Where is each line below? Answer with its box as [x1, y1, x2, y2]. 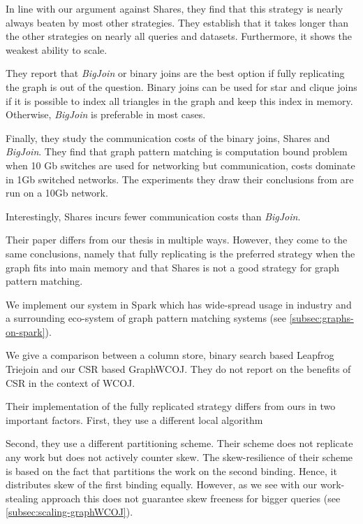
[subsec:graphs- [289, 311, 354, 325]
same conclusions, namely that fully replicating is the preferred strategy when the [6, 246, 355, 260]
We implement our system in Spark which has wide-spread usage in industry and [6, 297, 352, 311]
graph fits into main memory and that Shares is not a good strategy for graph [6, 260, 340, 274]
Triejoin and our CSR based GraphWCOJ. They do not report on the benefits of [6, 362, 351, 376]
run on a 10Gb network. [6, 185, 108, 200]
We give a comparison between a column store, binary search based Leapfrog [6, 348, 334, 362]
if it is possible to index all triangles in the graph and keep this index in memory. [6, 93, 353, 108]
